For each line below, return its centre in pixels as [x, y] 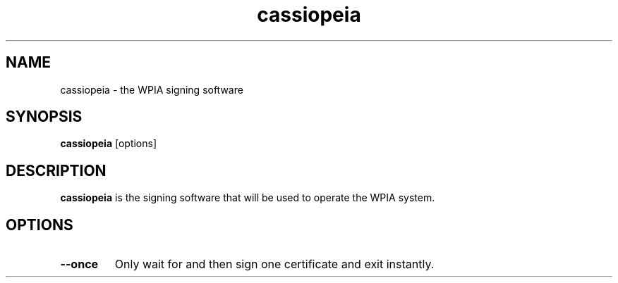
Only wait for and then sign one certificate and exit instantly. [274, 264]
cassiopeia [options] [109, 144]
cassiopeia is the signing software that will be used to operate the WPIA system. [248, 198]
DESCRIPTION [56, 170]
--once [79, 264]
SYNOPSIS [44, 117]
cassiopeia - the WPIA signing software [152, 89]
